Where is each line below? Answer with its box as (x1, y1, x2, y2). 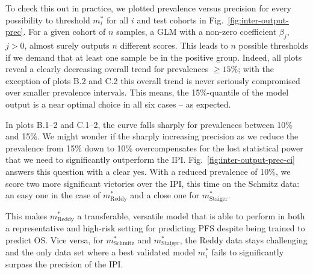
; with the (238, 62, 274, 75)
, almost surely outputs (24, 38, 110, 51)
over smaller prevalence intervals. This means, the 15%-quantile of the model (5, 86, 289, 99)
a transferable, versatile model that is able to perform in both (77, 209, 305, 222)
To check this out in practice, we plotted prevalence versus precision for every (5, 2, 291, 14)
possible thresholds (238, 38, 308, 51)
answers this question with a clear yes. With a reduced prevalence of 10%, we (5, 165, 291, 177)
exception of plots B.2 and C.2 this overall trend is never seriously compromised (5, 74, 300, 87)
